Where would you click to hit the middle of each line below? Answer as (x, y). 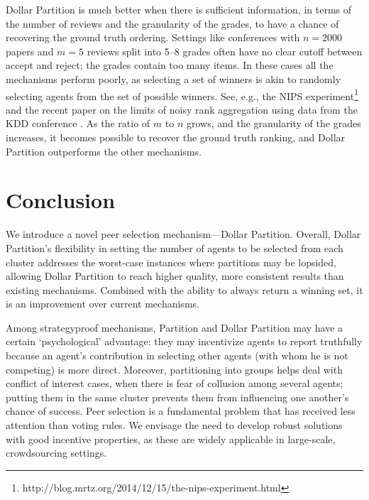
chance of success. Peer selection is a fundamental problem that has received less (181, 411)
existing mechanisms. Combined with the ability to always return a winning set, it (184, 289)
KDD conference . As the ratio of (78, 123)
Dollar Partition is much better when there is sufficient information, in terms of (179, 9)
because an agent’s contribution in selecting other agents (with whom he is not (177, 355)
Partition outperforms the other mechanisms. (104, 151)
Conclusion (61, 200)
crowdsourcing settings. (56, 453)
